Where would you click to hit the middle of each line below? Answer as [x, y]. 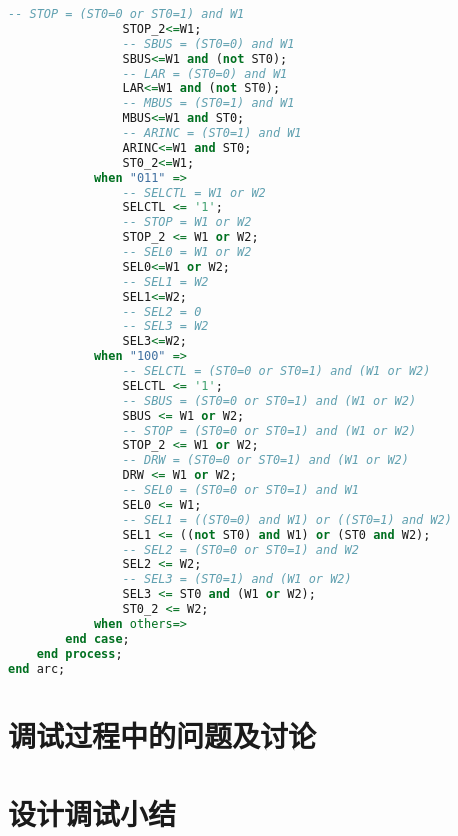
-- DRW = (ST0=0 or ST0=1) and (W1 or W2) [265, 460]
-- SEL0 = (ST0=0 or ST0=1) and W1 [240, 490]
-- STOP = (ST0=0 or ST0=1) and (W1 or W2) [269, 430]
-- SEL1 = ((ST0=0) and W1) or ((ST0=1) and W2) [287, 519]
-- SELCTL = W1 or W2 [194, 192]
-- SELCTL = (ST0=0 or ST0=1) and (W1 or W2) [276, 371]
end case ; [97, 638]
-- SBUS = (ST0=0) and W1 [208, 43]
